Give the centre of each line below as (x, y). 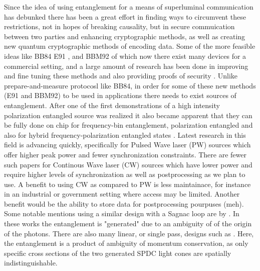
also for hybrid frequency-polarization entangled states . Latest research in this (125, 134)
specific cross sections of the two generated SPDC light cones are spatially (118, 253)
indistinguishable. (31, 263)
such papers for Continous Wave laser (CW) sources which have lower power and (128, 164)
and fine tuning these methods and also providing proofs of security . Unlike (121, 76)
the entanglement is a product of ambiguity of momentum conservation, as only (126, 243)
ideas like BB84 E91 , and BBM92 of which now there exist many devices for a (125, 56)
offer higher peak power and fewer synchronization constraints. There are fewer (125, 154)
